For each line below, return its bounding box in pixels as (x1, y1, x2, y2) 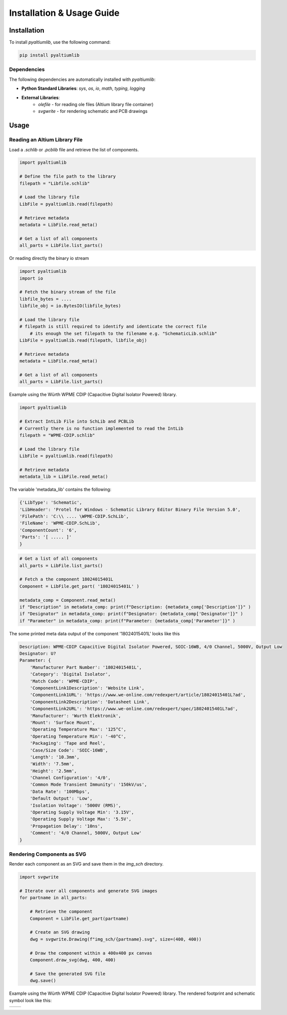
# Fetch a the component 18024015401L (19, 577, 113, 582)
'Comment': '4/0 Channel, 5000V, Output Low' (30, 830, 142, 836)
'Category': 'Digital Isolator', (30, 671, 111, 677)
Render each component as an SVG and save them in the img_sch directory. (9, 861, 164, 867)
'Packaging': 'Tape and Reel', (30, 740, 106, 746)
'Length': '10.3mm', (30, 754, 80, 760)
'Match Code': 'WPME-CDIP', (30, 678, 98, 684)
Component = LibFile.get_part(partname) (30, 915, 129, 921)
